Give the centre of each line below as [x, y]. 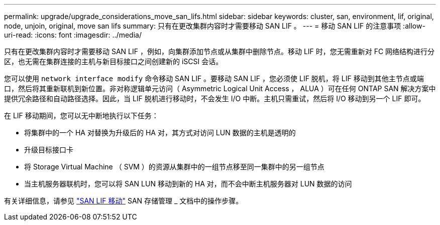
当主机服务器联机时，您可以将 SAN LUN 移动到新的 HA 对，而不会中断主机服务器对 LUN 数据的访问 [188, 184]
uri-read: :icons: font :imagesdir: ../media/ [73, 35]
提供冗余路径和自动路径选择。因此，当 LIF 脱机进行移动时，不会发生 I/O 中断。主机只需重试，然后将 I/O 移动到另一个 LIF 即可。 [215, 98]
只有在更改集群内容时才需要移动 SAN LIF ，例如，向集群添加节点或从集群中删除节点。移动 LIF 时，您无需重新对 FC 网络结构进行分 [219, 51]
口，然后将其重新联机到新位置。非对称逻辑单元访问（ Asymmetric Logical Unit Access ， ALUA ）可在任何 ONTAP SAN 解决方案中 [220, 88]
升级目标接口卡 [49, 150]
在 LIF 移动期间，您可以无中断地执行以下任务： [81, 116]
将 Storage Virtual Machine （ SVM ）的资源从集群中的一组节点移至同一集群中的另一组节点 [174, 167]
